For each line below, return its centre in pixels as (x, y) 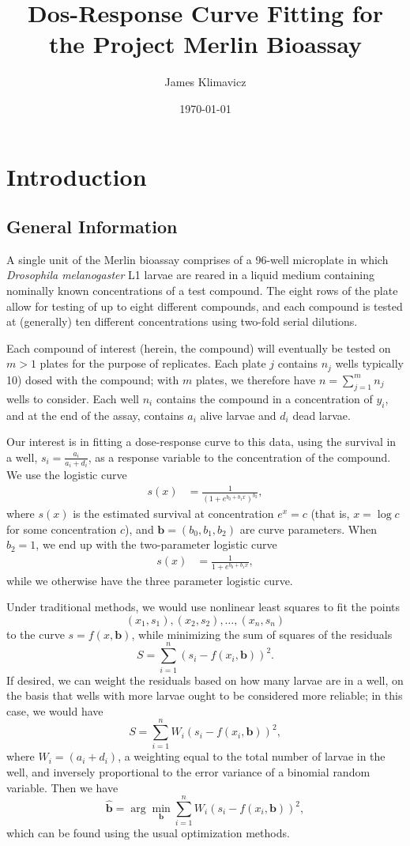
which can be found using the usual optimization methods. (148, 833)
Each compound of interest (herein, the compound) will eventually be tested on (199, 347)
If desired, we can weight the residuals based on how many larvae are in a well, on (205, 680)
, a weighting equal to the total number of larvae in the (252, 756)
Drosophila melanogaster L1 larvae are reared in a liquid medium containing (190, 275)
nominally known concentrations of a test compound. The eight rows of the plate (202, 291)
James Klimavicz (205, 82)
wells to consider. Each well (73, 398)
